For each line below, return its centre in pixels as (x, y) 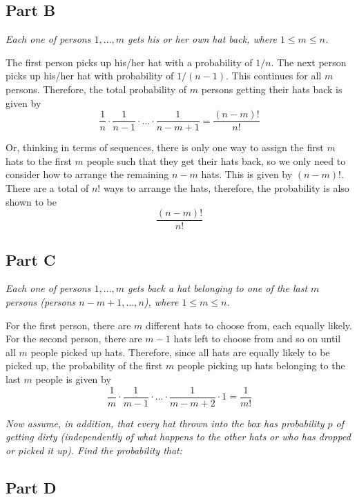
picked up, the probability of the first (84, 365)
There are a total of (47, 188)
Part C (31, 259)
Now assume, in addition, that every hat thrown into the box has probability (165, 423)
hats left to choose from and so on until (257, 339)
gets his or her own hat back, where (202, 39)
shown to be (31, 201)
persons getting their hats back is (272, 89)
